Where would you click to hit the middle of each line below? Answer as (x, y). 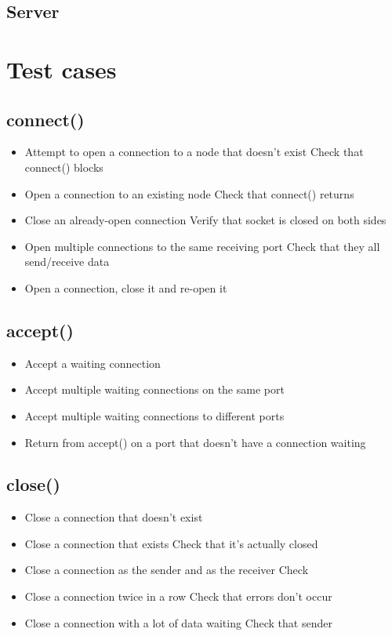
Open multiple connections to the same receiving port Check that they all (202, 246)
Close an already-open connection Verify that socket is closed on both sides (205, 220)
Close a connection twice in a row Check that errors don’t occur (178, 596)
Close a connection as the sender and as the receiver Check (167, 570)
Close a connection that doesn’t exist (114, 517)
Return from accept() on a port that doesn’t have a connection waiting (195, 442)
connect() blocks (64, 167)
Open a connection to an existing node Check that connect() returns (189, 193)
